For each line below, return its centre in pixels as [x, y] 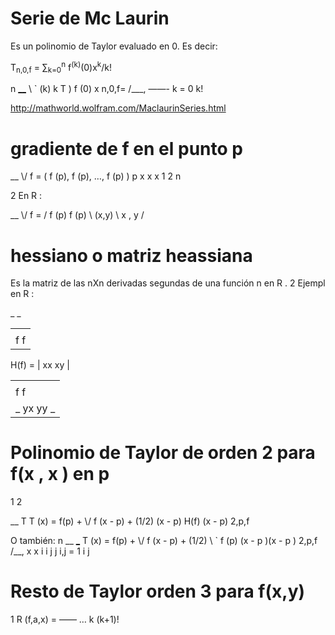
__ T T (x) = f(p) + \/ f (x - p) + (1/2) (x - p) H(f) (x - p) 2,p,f [130, 521]
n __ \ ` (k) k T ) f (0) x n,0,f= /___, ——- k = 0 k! [107, 89]
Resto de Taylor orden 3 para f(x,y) [158, 591]
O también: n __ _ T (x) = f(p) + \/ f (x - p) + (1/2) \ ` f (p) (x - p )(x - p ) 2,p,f [164, 541]
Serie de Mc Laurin [90, 18]
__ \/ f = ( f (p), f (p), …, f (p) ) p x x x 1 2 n [96, 176]
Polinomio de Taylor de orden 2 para [163, 453]
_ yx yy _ [35, 409]
